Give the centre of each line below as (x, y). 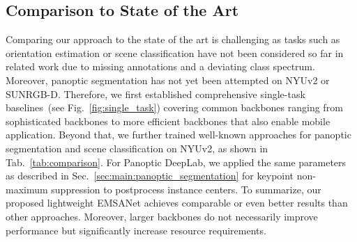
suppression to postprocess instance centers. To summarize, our (186, 189)
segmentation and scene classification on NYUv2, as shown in (137, 148)
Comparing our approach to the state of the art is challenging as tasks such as (173, 39)
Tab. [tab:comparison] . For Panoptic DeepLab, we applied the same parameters (176, 162)
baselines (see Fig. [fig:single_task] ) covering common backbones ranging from (174, 107)
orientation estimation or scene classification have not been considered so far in (175, 53)
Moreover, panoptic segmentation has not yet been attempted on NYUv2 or (168, 80)
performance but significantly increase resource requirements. (136, 230)
